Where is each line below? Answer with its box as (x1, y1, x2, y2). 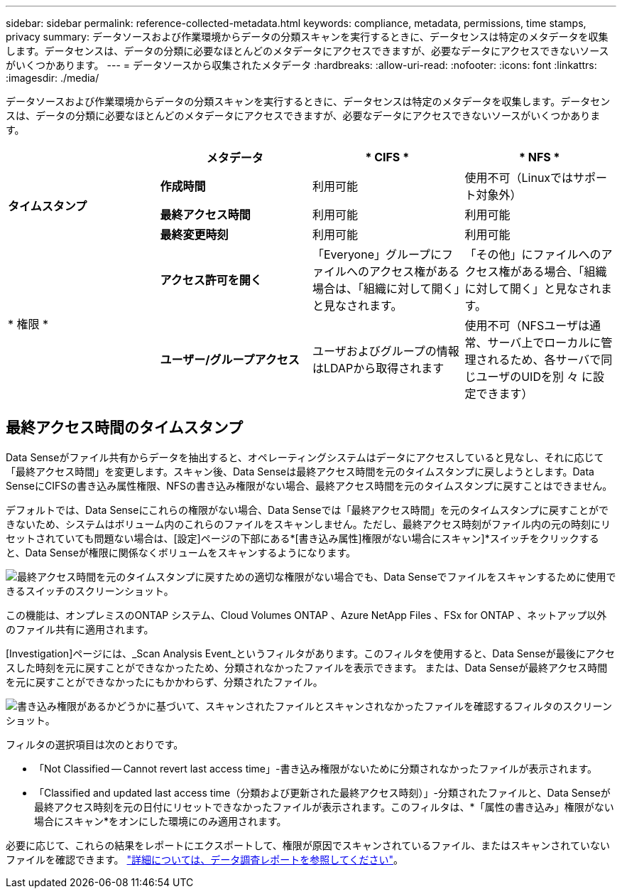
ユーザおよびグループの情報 (312, 344, 459, 358)
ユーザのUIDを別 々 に (476, 370, 593, 384)
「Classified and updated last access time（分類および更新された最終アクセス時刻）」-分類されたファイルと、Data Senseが (34, 786, 611, 799)
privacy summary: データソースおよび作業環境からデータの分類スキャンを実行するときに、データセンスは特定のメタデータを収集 (6, 31, 609, 43)
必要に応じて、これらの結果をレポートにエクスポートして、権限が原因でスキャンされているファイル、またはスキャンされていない (6, 839, 610, 851)
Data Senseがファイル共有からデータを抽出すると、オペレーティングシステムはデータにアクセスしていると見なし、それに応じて (6, 451, 604, 463)
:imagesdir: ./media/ (6, 72, 99, 84)
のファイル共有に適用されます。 (6, 623, 154, 635)
